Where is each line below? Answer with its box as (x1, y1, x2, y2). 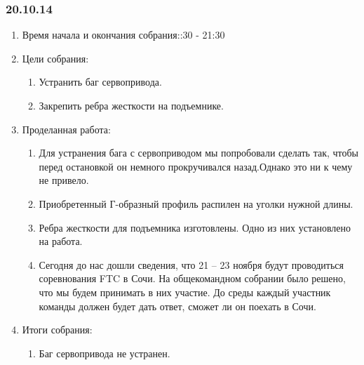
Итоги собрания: (22, 322, 93, 337)
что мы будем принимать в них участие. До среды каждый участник (39, 284, 331, 299)
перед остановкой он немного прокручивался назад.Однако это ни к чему (39, 159, 353, 173)
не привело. (39, 173, 89, 187)
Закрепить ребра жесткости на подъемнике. (39, 98, 224, 112)
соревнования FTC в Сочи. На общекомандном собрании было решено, (39, 271, 346, 286)
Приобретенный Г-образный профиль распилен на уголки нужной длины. (39, 196, 353, 211)
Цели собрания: (22, 51, 89, 65)
